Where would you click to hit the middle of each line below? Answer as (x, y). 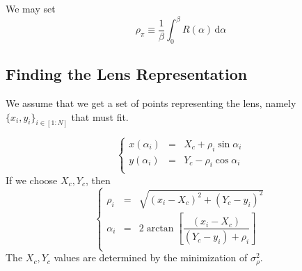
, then (98, 180)
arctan (160, 228)
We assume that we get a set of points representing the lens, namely (151, 103)
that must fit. (100, 116)
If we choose (32, 180)
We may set (31, 8)
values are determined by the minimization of (151, 257)
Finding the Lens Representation (127, 74)
